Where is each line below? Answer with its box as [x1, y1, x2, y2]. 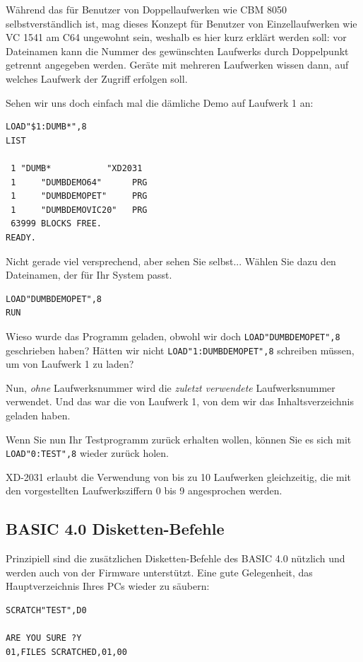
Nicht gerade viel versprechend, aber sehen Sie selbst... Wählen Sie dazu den [6, 253, 336, 268]
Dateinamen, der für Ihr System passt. [6, 267, 172, 282]
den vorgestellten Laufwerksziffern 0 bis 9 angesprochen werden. [6, 483, 282, 498]
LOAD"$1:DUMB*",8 [6, 122, 87, 132]
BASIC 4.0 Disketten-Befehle [6, 518, 225, 540]
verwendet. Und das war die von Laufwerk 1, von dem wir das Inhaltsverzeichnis [6, 394, 355, 409]
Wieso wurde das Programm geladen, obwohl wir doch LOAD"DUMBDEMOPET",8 [6, 328, 340, 343]
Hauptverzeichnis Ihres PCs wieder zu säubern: [6, 579, 210, 593]
